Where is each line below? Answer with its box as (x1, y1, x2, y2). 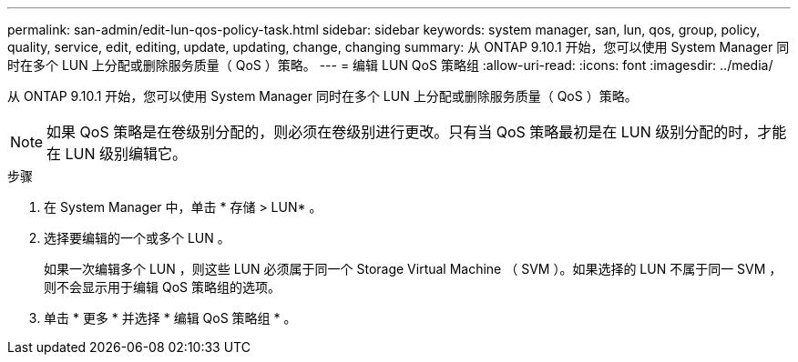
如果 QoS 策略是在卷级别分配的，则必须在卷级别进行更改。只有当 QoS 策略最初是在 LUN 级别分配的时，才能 (46, 123, 787, 141)
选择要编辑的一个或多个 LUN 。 (44, 230, 230, 246)
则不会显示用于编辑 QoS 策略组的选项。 (44, 279, 281, 295)
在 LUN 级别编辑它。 (46, 145, 188, 163)
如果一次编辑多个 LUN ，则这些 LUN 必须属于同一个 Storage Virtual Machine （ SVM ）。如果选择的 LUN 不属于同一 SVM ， (44, 261, 783, 277)
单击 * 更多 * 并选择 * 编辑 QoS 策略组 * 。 (44, 310, 297, 326)
